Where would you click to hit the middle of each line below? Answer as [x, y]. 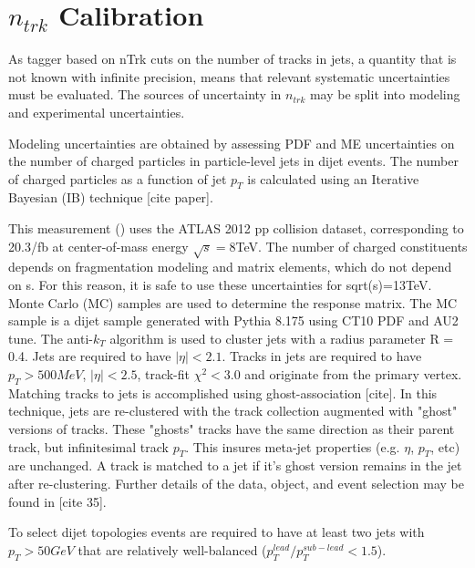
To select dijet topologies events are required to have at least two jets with [217, 532]
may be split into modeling [385, 94]
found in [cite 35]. [57, 501]
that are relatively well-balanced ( [172, 549]
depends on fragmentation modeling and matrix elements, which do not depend [230, 267]
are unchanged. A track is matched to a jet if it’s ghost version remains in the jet [235, 465]
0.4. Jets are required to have [90, 356]
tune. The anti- [51, 338]
